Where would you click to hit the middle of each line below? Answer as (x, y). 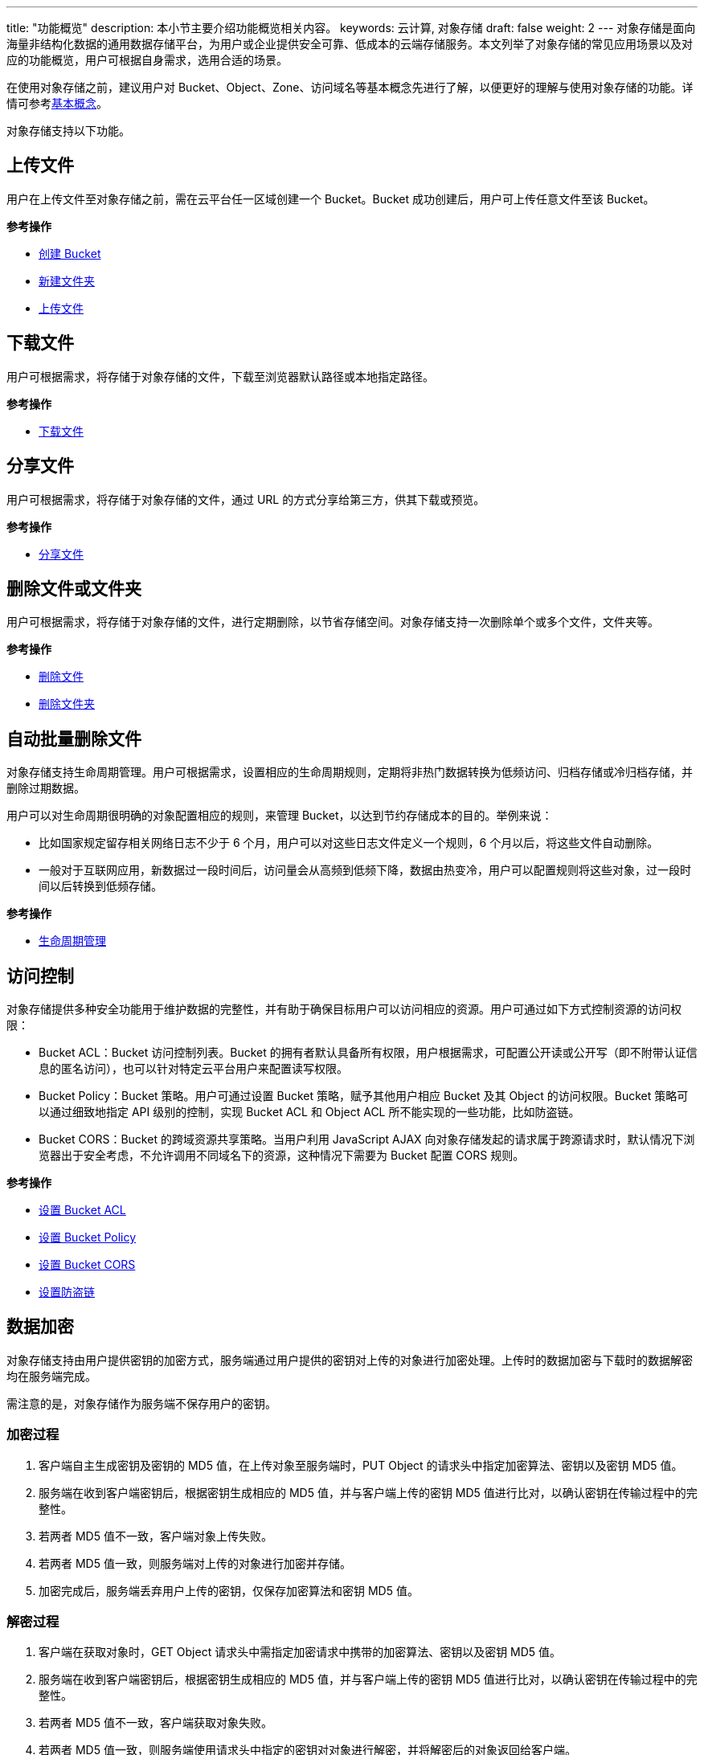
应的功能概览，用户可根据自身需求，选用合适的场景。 (147, 60)
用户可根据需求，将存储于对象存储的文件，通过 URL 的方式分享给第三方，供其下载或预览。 (246, 499)
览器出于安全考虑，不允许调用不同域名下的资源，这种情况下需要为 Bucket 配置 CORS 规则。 (282, 1156)
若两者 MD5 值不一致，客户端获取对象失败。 (156, 1723)
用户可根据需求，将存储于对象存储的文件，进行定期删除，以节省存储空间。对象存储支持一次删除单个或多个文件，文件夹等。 (333, 622)
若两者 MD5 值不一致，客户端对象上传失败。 (156, 1536)
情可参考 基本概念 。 (57, 103)
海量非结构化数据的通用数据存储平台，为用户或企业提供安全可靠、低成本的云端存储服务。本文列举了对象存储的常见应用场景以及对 (350, 44)
